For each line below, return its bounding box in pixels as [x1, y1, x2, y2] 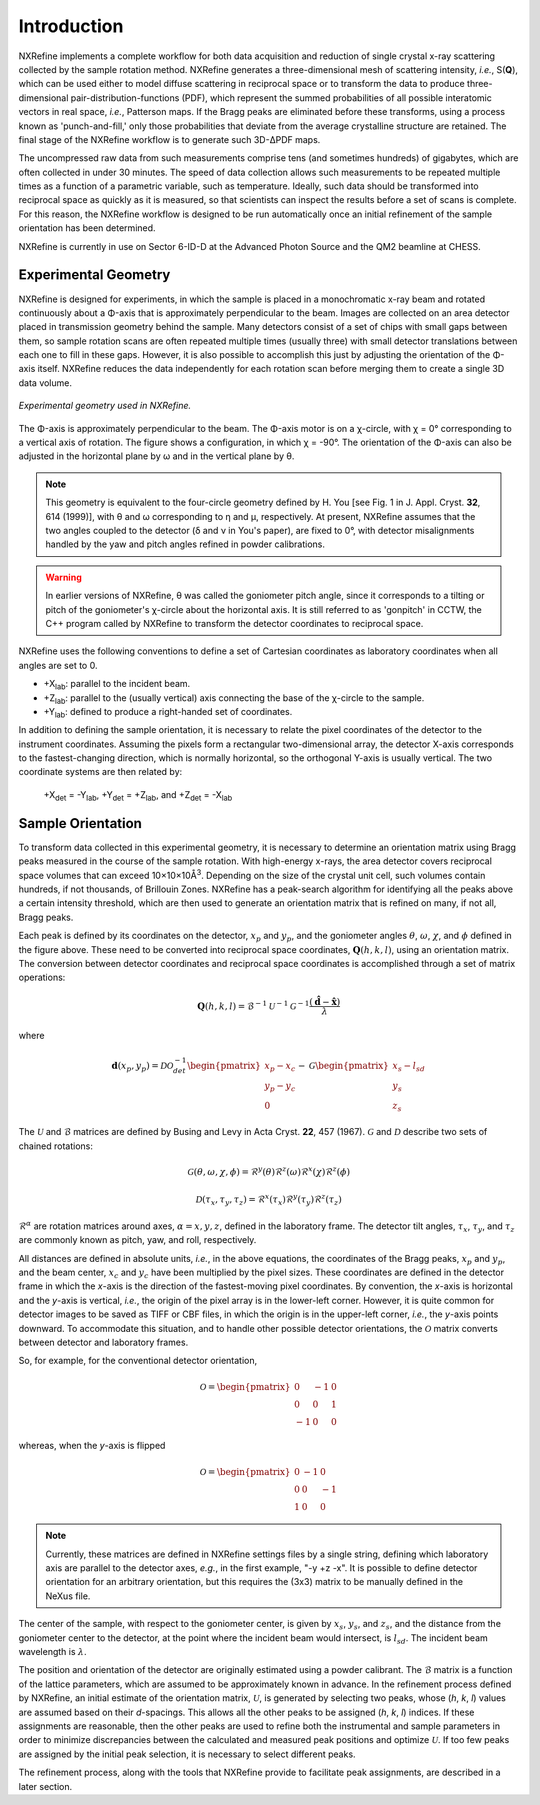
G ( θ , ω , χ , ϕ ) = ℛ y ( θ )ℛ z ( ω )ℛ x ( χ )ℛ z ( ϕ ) [186, 1165, 351, 1177]
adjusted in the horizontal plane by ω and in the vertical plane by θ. [18, 450, 295, 462]
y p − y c [264, 1080, 296, 1094]
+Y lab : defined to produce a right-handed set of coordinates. [43, 705, 293, 720]
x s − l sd [392, 1060, 425, 1074]
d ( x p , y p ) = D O [111, 1060, 174, 1074]
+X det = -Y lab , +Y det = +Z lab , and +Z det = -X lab [43, 788, 233, 803]
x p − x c [264, 1060, 296, 1074]
